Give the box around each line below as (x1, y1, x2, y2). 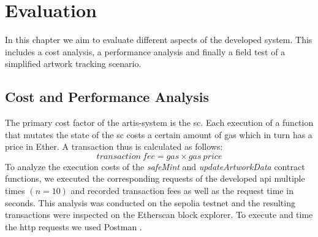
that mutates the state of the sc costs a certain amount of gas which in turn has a (5, 128, 312, 141)
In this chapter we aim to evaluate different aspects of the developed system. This (5, 33, 312, 46)
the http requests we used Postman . (5, 220, 142, 233)
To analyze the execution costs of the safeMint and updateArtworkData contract (5, 160, 305, 173)
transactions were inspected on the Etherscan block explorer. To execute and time (5, 208, 313, 221)
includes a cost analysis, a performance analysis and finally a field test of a (5, 45, 286, 58)
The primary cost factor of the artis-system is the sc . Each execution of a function (5, 116, 314, 129)
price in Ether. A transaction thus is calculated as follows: (5, 140, 223, 153)
